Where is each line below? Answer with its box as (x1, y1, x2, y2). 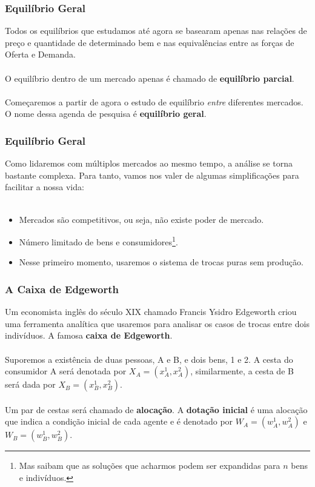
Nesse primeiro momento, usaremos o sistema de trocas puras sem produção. (19, 256, 303, 268)
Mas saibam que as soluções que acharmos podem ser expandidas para (19, 459, 280, 472)
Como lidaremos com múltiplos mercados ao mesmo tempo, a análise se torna (5, 157, 293, 170)
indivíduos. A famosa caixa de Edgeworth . (5, 329, 173, 342)
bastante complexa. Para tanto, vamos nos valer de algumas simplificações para (5, 168, 299, 181)
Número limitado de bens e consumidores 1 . (19, 234, 178, 248)
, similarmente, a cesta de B (190, 365, 294, 377)
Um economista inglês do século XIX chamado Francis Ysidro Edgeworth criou (5, 305, 297, 318)
